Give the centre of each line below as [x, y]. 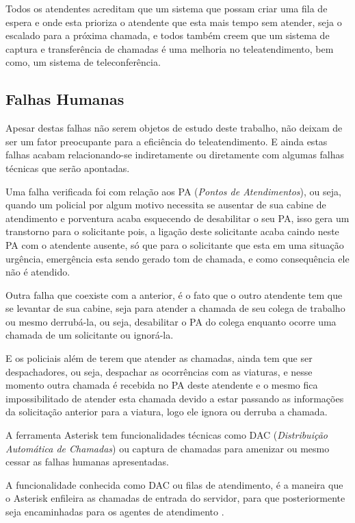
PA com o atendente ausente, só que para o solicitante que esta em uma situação [175, 244]
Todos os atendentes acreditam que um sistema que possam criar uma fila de [167, 8]
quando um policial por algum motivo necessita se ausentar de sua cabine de [166, 205]
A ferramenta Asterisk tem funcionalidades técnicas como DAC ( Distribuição [167, 435]
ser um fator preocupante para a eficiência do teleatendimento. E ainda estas [167, 141]
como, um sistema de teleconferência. [83, 62]
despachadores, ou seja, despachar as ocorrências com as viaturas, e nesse [159, 371]
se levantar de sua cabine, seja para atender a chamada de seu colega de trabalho [175, 308]
